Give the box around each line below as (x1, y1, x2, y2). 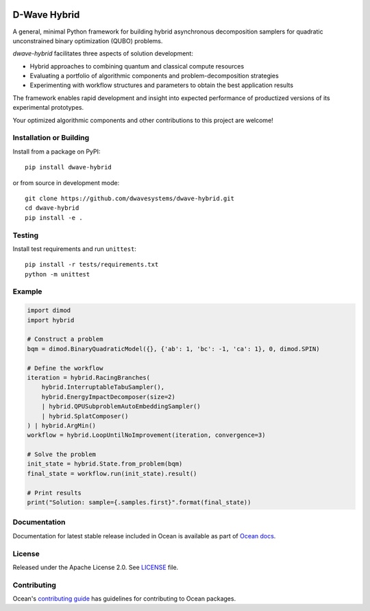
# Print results (27, 489, 82, 496)
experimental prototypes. (12, 104, 84, 112)
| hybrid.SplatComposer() (41, 412, 129, 420)
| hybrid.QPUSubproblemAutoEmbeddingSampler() (41, 403, 201, 411)
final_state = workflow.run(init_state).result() (27, 470, 197, 477)
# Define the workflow (27, 364, 103, 372)
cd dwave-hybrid (25, 204, 79, 212)
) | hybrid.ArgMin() (27, 422, 96, 429)
